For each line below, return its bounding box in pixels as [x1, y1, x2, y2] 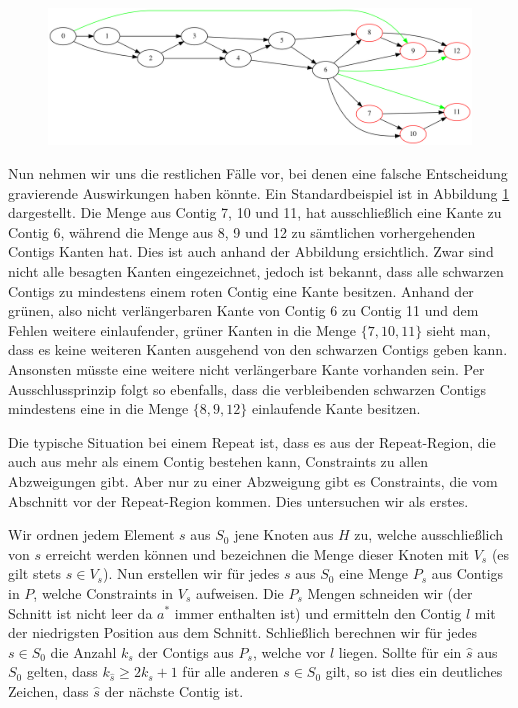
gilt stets [8, 563, 62, 584]
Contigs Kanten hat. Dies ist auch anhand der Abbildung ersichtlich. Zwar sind [8, 241, 494, 262]
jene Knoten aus [234, 524, 334, 545]
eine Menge [339, 563, 409, 584]
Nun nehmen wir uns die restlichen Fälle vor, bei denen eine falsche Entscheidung [8, 163, 508, 184]
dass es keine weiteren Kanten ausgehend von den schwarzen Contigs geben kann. [8, 339, 508, 360]
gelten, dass [26, 661, 98, 682]
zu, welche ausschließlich [354, 524, 504, 545]
